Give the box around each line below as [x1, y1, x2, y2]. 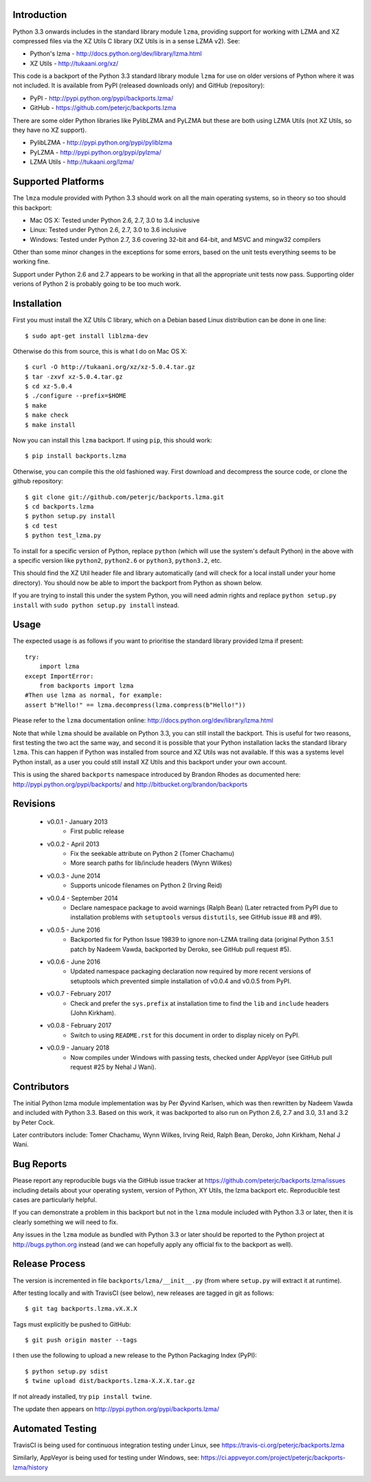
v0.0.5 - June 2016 [47, 925, 101, 934]
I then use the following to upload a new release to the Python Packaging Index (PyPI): [12, 1351, 258, 1360]
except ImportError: [25, 672, 94, 680]
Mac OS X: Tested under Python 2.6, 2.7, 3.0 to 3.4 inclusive [30, 216, 200, 224]
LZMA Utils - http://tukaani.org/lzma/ [30, 158, 134, 166]
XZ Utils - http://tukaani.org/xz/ [30, 59, 119, 67]
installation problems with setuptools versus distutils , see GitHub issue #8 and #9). [70, 913, 322, 921]
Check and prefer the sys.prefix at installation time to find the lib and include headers [70, 999, 329, 1007]
